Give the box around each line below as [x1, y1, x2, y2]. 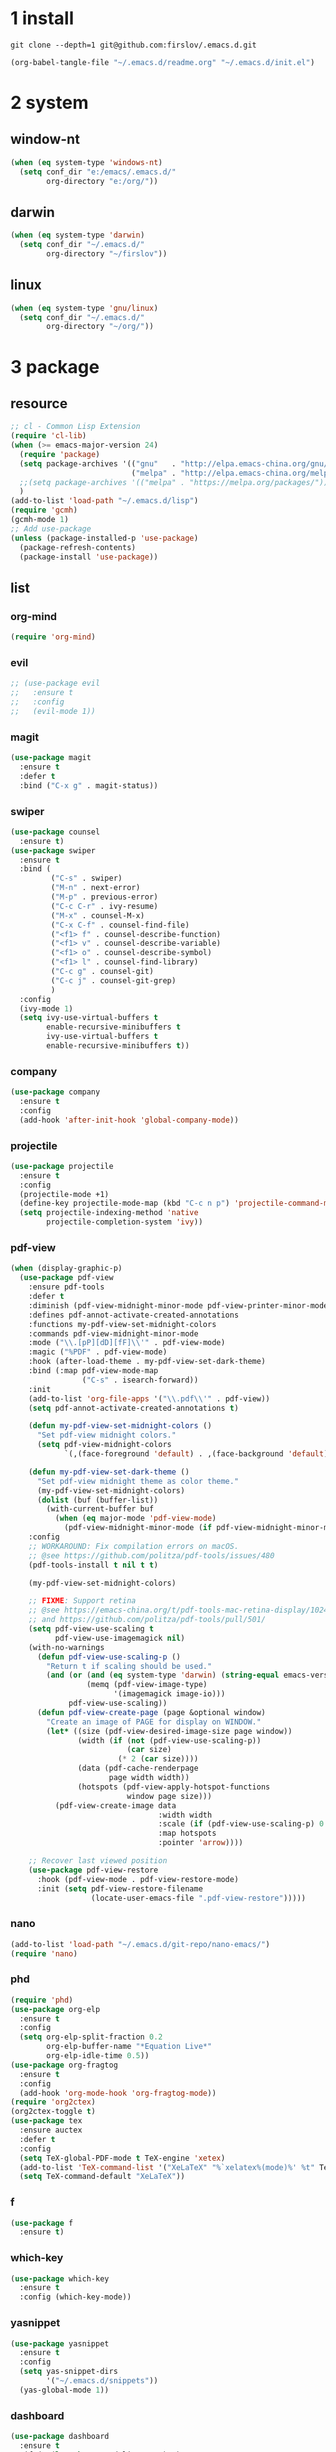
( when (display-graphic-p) [10, 1263, 123, 1274]
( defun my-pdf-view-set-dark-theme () [28, 1467, 190, 1477]
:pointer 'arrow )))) [158, 1838, 244, 1848]
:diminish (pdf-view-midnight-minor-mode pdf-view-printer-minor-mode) [28, 1300, 333, 1311]
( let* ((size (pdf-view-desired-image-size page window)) [46, 1726, 293, 1736]
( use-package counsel [10, 827, 101, 837]
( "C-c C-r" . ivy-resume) [50, 901, 159, 911]
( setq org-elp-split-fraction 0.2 [19, 2032, 163, 2042]
